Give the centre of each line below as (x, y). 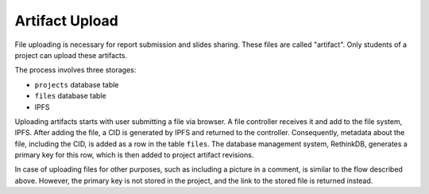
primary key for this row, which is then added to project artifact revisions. (134, 155)
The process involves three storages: (75, 70)
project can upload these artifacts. (71, 55)
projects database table (77, 84)
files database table (70, 96)
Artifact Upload (66, 21)
